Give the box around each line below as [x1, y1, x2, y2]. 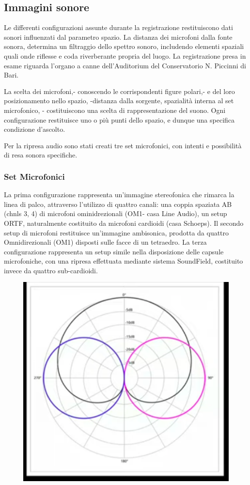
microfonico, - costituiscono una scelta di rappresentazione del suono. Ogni [4, 105, 226, 115]
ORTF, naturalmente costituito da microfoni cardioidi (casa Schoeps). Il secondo [4, 218, 244, 228]
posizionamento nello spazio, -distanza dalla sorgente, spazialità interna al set [4, 95, 234, 106]
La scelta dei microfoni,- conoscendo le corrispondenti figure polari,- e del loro [4, 86, 235, 96]
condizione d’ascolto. [4, 124, 65, 134]
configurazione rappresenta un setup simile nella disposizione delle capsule [4, 246, 224, 256]
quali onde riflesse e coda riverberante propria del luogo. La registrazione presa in [4, 50, 246, 61]
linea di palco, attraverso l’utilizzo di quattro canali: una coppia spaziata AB [4, 199, 232, 209]
